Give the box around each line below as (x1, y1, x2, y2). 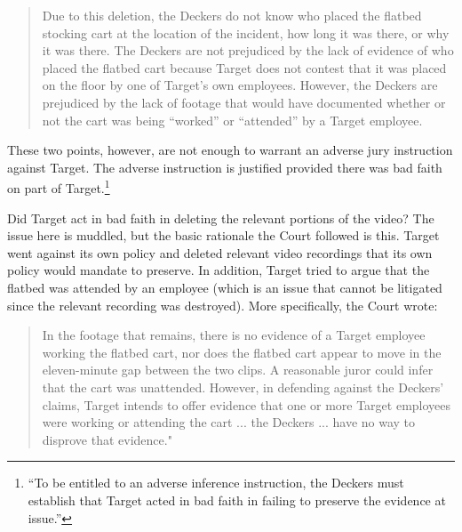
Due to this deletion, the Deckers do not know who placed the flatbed (42, 6, 422, 24)
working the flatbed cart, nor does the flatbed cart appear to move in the (42, 343, 442, 361)
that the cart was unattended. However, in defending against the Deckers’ (42, 377, 444, 396)
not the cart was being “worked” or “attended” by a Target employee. (42, 110, 423, 129)
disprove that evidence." (42, 430, 172, 448)
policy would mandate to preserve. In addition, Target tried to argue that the (7, 261, 430, 279)
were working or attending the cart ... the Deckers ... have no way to (42, 413, 416, 431)
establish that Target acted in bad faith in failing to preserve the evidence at (28, 490, 446, 509)
